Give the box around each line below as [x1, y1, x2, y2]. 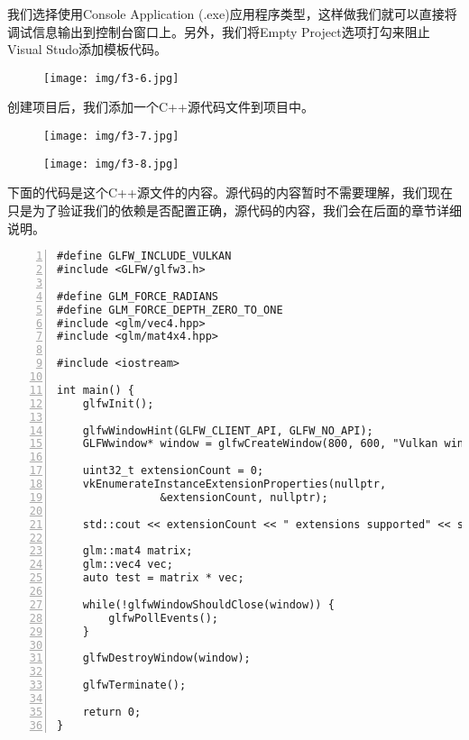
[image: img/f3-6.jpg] [43, 71, 179, 85]
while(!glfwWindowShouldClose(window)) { [82, 598, 335, 611]
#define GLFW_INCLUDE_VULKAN [57, 250, 232, 263]
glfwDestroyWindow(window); [82, 652, 251, 665]
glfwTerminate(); [82, 679, 187, 692]
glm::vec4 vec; [82, 558, 173, 571]
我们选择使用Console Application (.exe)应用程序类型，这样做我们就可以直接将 [7, 5, 457, 23]
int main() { [57, 383, 134, 397]
